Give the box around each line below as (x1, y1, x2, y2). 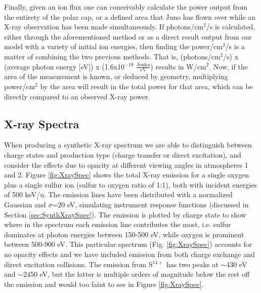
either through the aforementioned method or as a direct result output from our (4, 31, 252, 42)
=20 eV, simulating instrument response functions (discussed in (52, 199, 249, 209)
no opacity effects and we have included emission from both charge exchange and (4, 248, 255, 259)
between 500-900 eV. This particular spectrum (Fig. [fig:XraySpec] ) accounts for (4, 239, 252, 249)
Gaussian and (4, 199, 46, 209)
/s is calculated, (206, 21, 255, 32)
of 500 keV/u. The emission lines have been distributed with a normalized (4, 189, 233, 200)
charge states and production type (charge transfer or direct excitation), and (4, 149, 241, 160)
